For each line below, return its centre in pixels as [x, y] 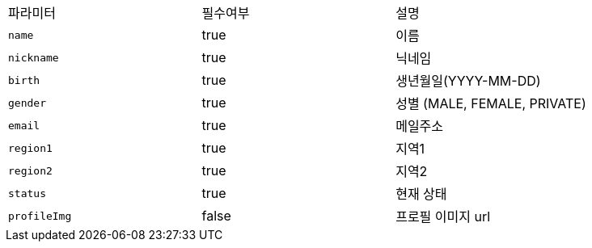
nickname [34, 57]
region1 [30, 148]
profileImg [40, 216]
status [27, 193]
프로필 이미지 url [443, 216]
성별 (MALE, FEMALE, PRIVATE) [491, 103]
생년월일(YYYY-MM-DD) [468, 81]
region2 [30, 170]
